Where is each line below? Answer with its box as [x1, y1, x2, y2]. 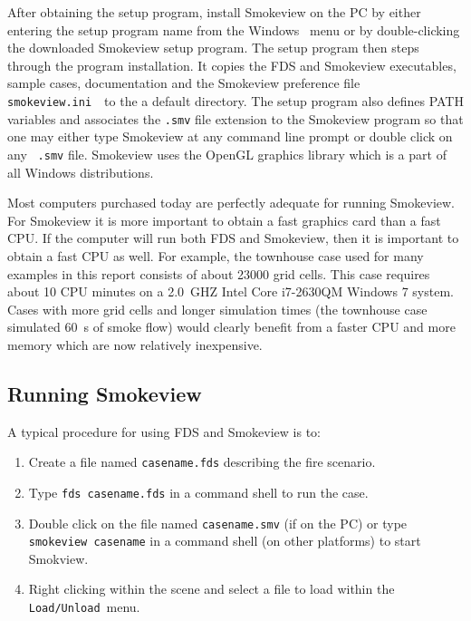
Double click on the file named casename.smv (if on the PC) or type [28, 513, 408, 532]
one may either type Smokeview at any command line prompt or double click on [7, 127, 453, 146]
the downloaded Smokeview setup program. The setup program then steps [7, 38, 419, 57]
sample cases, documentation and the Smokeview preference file [7, 73, 360, 92]
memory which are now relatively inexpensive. [7, 335, 263, 354]
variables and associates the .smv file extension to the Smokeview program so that [7, 109, 464, 128]
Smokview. [28, 548, 89, 568]
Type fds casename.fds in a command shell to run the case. [28, 482, 369, 501]
